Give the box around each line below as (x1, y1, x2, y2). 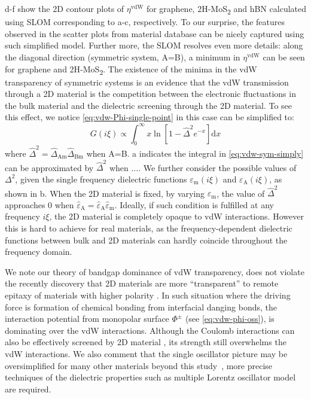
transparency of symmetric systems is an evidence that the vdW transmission (5, 75, 289, 88)
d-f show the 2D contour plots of (5, 2, 124, 14)
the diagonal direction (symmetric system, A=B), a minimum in (5, 50, 240, 63)
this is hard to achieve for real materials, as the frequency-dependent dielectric (5, 222, 292, 234)
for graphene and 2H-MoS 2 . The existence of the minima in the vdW (5, 62, 257, 77)
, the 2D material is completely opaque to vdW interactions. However (49, 210, 304, 223)
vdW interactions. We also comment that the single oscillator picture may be (5, 347, 288, 360)
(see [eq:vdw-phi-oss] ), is (185, 312, 275, 325)
